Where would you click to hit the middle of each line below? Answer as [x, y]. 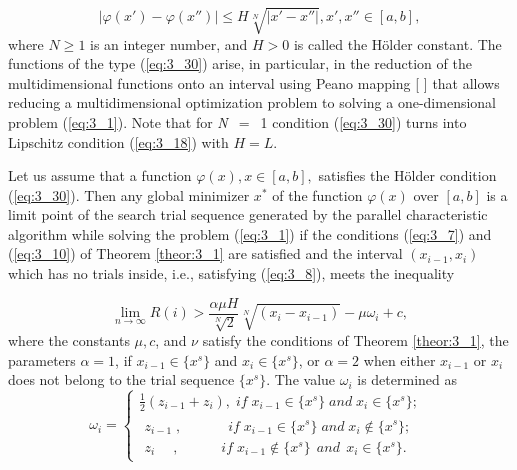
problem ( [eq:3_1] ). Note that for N [118, 121]
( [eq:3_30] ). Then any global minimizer [129, 194]
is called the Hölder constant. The [397, 43]
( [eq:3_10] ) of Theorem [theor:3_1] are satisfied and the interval [205, 253]
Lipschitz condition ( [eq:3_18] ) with [118, 141]
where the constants [69, 340]
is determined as [407, 379]
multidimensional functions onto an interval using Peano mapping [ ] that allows [254, 82]
